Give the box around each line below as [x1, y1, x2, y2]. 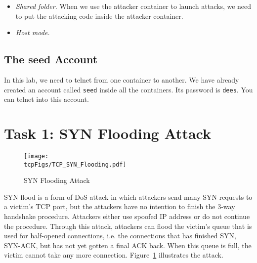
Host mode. [15, 27, 50, 38]
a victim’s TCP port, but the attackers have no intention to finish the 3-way [4, 201, 235, 212]
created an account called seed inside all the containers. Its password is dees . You [4, 84, 253, 94]
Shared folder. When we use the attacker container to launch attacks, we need [15, 1, 252, 11]
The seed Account [4, 51, 98, 67]
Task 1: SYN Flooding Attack [4, 123, 211, 143]
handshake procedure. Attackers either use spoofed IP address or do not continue [4, 211, 250, 221]
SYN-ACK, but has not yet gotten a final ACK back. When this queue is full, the [4, 240, 252, 250]
